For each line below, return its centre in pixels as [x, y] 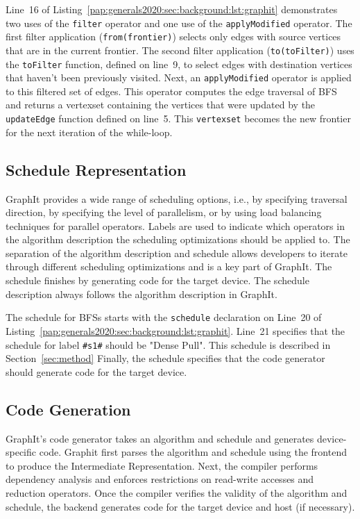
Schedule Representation [96, 169]
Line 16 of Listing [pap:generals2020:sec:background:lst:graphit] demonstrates [172, 9]
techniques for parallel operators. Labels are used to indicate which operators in [175, 225]
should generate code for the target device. [96, 371]
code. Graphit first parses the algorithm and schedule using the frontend [193, 452]
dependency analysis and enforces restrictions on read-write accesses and [160, 479]
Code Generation [68, 409]
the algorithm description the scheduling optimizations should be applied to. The [178, 239]
